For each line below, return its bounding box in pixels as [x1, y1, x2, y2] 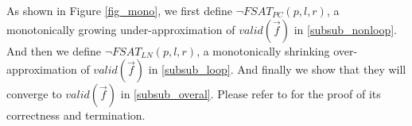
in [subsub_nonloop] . [293, 21, 397, 37]
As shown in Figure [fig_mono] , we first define [6, 2, 233, 18]
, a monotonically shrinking [196, 42, 330, 59]
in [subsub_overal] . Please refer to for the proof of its [120, 86, 381, 102]
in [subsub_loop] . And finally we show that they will [148, 61, 406, 78]
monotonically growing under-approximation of [6, 21, 235, 37]
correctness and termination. [6, 107, 146, 124]
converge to [6, 86, 62, 102]
